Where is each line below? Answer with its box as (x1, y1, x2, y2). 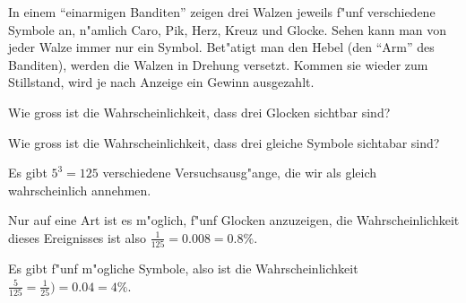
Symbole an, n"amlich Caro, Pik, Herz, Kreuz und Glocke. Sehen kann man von (8, 20, 447, 39)
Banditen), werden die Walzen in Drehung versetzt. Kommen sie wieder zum (8, 55, 428, 74)
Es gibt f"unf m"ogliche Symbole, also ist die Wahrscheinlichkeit (8, 259, 358, 278)
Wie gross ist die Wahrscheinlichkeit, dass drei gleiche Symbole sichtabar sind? (8, 133, 440, 151)
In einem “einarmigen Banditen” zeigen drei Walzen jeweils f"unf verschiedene (8, 3, 436, 21)
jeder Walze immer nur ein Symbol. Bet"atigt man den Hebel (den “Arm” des (8, 38, 435, 56)
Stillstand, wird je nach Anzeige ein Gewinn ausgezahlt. (8, 73, 315, 91)
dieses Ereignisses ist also (8, 228, 146, 247)
